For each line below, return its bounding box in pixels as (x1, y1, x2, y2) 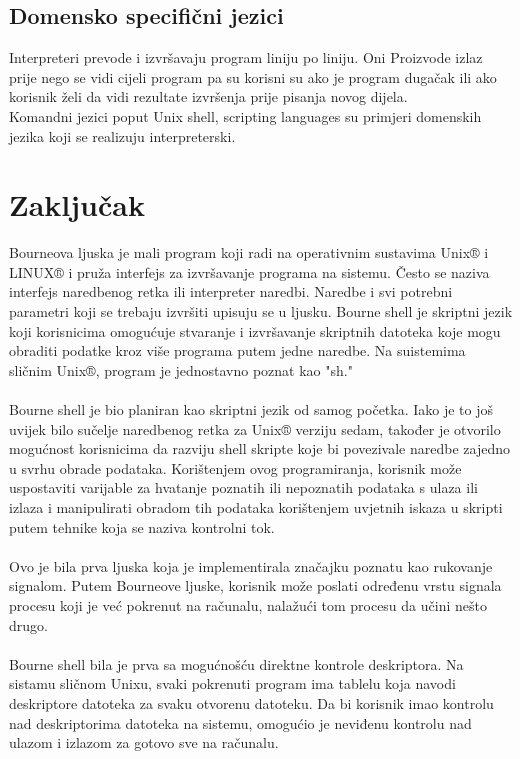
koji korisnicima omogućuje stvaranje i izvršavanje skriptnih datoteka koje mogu (9, 320, 501, 341)
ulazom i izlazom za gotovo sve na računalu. (9, 732, 279, 753)
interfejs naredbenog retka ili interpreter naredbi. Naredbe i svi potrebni (9, 281, 453, 302)
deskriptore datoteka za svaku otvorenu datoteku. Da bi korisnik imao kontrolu (9, 692, 494, 713)
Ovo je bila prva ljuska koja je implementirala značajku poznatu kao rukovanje (9, 555, 493, 576)
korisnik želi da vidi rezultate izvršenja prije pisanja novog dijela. (9, 86, 408, 107)
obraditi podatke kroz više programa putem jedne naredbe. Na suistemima (9, 340, 466, 361)
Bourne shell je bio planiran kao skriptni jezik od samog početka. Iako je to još (9, 399, 494, 420)
